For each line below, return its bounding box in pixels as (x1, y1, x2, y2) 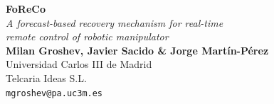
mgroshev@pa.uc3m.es (6, 88, 103, 98)
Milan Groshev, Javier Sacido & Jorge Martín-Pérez (6, 42, 269, 57)
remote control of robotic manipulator (6, 29, 169, 44)
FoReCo (6, 1, 46, 16)
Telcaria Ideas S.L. (6, 70, 87, 85)
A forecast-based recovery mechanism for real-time (6, 15, 223, 30)
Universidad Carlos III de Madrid (6, 57, 152, 71)
